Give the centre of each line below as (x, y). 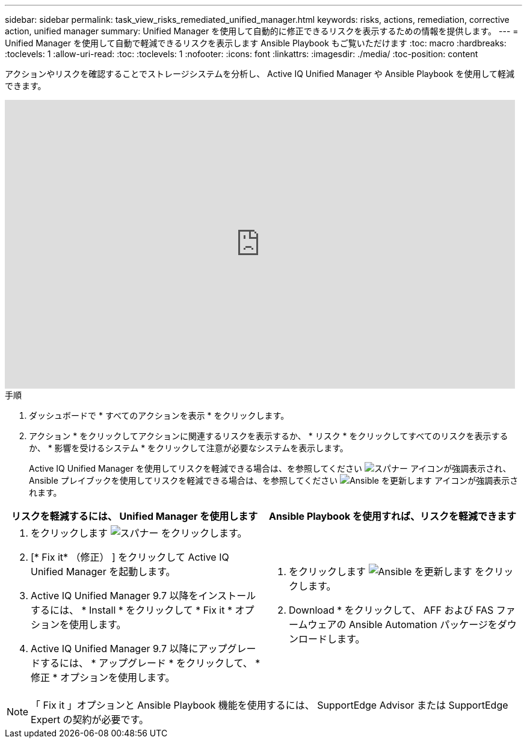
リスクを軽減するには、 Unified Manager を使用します (134, 516)
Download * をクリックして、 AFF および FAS (391, 610)
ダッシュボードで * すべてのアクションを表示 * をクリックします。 (159, 415)
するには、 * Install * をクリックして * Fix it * (131, 610)
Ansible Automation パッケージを (423, 624)
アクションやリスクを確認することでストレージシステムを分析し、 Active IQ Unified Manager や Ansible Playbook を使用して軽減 (260, 74)
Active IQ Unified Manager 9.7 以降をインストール (143, 596)
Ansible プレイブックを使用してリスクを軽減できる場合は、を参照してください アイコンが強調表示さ (274, 480)
